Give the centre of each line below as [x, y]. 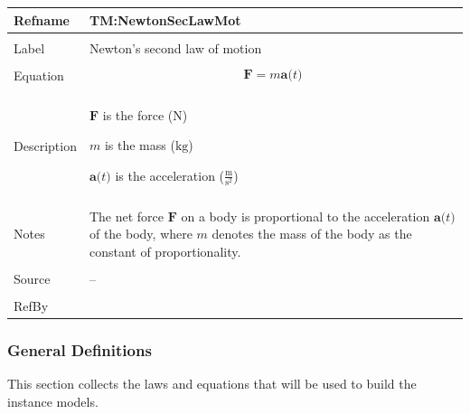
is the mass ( [140, 145]
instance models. [53, 401]
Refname [42, 19]
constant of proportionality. [165, 251]
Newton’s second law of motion [175, 47]
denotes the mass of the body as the [312, 234]
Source [32, 278]
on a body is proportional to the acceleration [305, 216]
